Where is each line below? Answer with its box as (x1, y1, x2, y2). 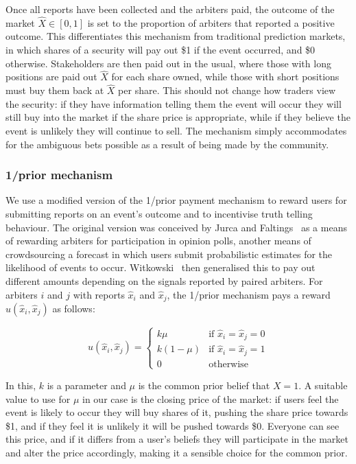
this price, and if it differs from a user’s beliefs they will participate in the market (5, 432, 348, 446)
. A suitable (298, 378, 348, 392)
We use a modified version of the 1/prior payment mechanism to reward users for (5, 193, 347, 207)
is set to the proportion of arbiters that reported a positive (87, 15, 335, 30)
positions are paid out (5, 69, 97, 84)
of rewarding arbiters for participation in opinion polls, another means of (5, 233, 311, 248)
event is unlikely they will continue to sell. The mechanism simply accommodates (5, 124, 347, 137)
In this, (5, 378, 36, 392)
